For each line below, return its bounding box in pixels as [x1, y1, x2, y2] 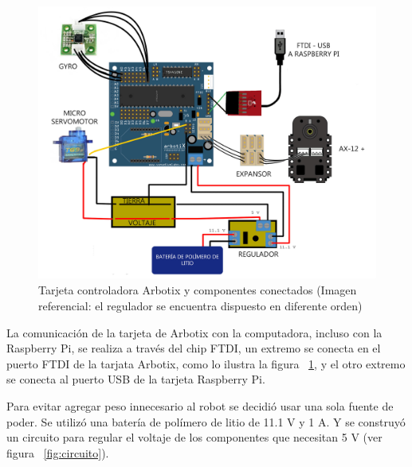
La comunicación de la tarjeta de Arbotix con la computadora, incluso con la [6, 324, 383, 341]
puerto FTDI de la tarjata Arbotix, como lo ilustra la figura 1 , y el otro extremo [6, 355, 406, 372]
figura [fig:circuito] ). [6, 444, 109, 461]
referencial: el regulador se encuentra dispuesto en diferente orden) [38, 298, 363, 314]
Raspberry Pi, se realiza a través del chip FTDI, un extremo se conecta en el [6, 340, 381, 356]
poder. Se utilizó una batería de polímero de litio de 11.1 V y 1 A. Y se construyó [6, 413, 406, 430]
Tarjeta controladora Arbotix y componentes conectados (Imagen [38, 282, 357, 298]
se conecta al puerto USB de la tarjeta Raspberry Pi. [6, 371, 265, 387]
